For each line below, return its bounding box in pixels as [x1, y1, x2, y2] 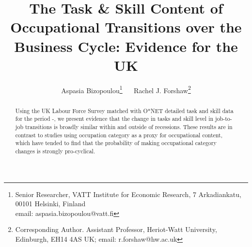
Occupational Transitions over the [10, 17, 242, 37]
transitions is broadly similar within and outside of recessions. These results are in [25, 123, 233, 131]
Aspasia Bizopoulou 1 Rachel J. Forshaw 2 [61, 83, 191, 95]
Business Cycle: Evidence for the [14, 36, 238, 56]
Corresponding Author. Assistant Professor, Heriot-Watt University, [15, 224, 217, 234]
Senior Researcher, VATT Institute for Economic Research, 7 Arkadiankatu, [15, 189, 241, 199]
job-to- [215, 115, 232, 123]
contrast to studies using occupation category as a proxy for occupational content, [15, 131, 223, 139]
